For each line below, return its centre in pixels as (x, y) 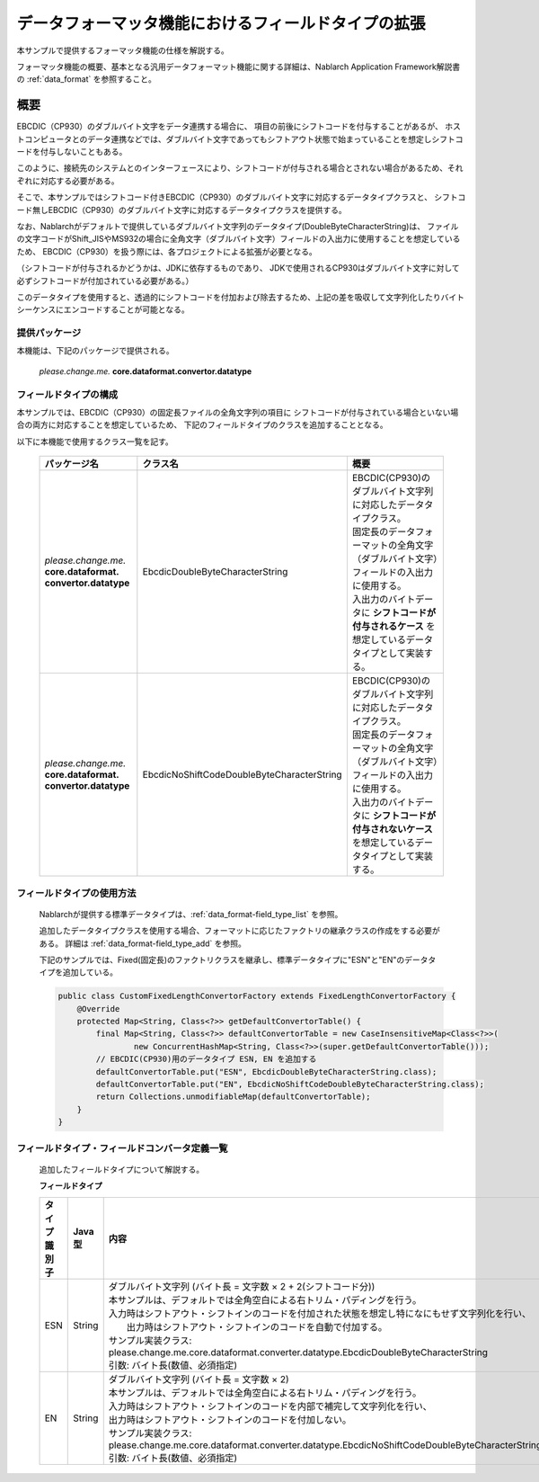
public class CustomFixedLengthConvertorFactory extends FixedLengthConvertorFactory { (257, 996)
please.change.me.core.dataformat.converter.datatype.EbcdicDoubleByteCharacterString (298, 1352)
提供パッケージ (49, 333)
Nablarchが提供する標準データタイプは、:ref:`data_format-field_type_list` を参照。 (191, 914)
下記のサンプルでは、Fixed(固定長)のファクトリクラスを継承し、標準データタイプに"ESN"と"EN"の (222, 960)
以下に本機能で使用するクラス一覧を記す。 (95, 442)
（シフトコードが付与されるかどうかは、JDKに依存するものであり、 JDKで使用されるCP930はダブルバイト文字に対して (238, 268)
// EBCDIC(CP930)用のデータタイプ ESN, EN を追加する (206, 1059)
